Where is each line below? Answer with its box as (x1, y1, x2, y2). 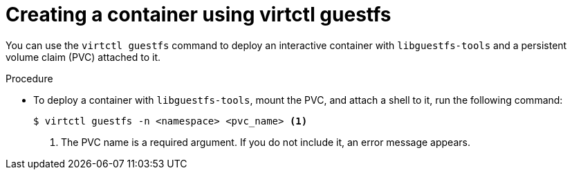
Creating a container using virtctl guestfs (6, 3, 391, 26)
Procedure (6, 72, 53, 84)
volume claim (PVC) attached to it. (6, 50, 161, 63)
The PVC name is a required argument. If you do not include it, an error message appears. (61, 136, 470, 148)
